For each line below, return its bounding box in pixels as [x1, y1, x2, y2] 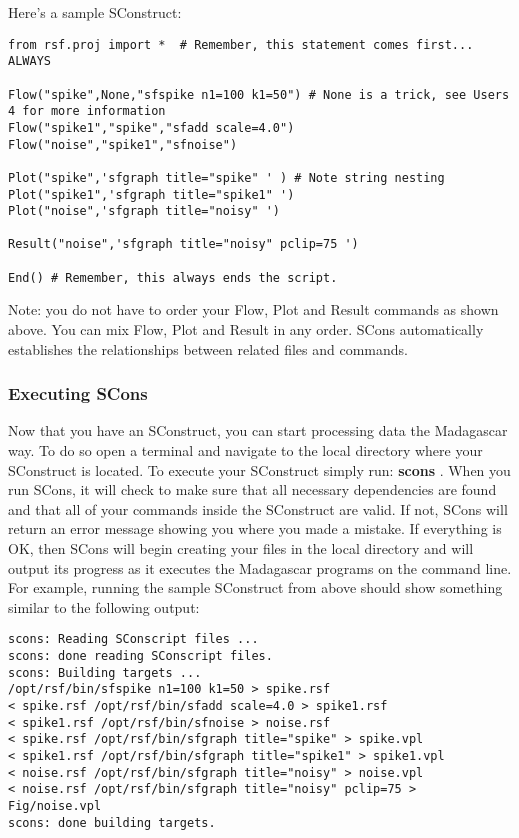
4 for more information [8, 104, 166, 119]
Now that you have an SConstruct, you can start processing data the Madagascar [8, 420, 508, 441]
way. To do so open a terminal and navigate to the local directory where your [8, 440, 483, 461]
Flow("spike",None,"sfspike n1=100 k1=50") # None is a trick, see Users [8, 87, 510, 102]
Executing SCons [8, 381, 148, 406]
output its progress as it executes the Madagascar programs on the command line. [8, 557, 512, 578]
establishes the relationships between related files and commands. [8, 338, 408, 359]
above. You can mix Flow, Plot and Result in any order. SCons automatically [8, 319, 484, 340]
